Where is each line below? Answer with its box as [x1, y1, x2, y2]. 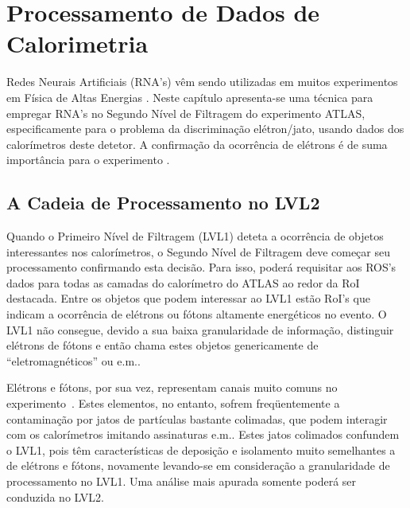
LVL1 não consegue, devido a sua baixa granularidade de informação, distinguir [6, 321, 394, 338]
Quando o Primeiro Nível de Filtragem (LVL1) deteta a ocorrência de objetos [6, 228, 384, 244]
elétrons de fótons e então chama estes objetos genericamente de [6, 337, 319, 354]
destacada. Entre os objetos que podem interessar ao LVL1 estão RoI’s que [6, 290, 370, 307]
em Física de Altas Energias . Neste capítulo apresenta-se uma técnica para [6, 88, 373, 105]
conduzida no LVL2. [6, 488, 104, 505]
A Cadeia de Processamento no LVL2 [6, 190, 320, 215]
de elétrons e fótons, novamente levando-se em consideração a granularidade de [6, 457, 390, 474]
